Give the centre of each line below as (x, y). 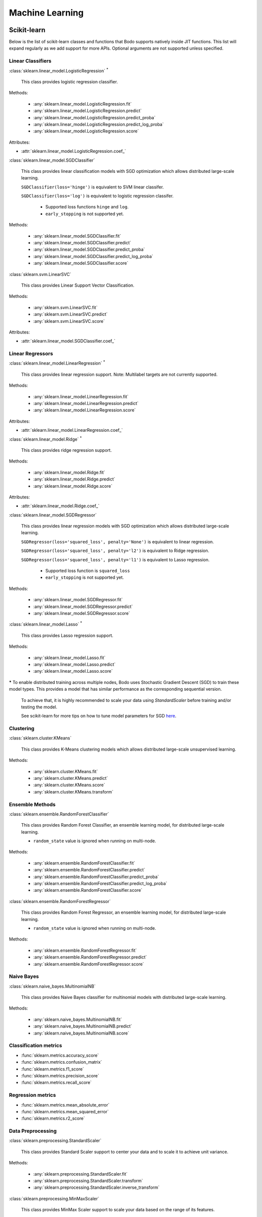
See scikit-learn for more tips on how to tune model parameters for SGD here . (99, 716)
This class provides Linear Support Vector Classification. (78, 285)
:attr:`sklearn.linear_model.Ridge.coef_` (60, 506)
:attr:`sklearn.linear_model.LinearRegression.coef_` (72, 430)
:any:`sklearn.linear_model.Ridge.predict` (74, 479)
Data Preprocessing (33, 1131)
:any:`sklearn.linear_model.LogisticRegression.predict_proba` (94, 117)
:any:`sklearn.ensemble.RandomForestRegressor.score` (89, 964)
